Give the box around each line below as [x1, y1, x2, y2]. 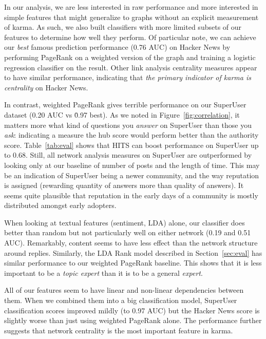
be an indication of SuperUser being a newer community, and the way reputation [4, 169, 259, 180]
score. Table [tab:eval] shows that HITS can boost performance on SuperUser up [4, 139, 259, 150]
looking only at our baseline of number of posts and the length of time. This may [4, 159, 260, 170]
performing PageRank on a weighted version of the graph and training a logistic [4, 51, 256, 62]
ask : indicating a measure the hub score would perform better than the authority [4, 129, 259, 140]
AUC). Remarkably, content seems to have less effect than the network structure [4, 237, 258, 248]
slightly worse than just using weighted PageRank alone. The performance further [4, 315, 262, 326]
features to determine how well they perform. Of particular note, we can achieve [4, 31, 256, 42]
